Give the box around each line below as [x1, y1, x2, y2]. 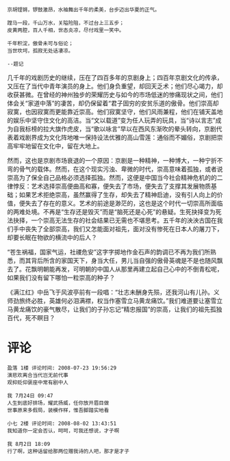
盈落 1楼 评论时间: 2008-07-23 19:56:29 [7, 365, 117, 371]
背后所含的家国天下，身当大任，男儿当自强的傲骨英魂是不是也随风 [30, 256, 217, 265]
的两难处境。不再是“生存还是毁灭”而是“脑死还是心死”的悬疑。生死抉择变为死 [7, 208, 222, 215]
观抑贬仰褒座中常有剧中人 [7, 379, 68, 386]
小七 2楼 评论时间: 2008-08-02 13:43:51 [7, 420, 117, 427]
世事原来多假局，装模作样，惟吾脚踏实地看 [7, 406, 110, 414]
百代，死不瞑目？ [7, 314, 55, 321]
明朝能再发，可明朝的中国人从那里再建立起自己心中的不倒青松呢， [36, 265, 223, 273]
